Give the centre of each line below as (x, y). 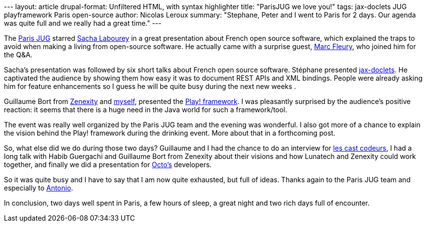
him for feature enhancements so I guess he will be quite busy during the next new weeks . (150, 86)
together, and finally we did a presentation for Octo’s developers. (108, 165)
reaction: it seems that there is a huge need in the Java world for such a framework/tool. (146, 110)
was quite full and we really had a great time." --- (83, 23)
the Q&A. (18, 55)
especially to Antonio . (39, 188)
